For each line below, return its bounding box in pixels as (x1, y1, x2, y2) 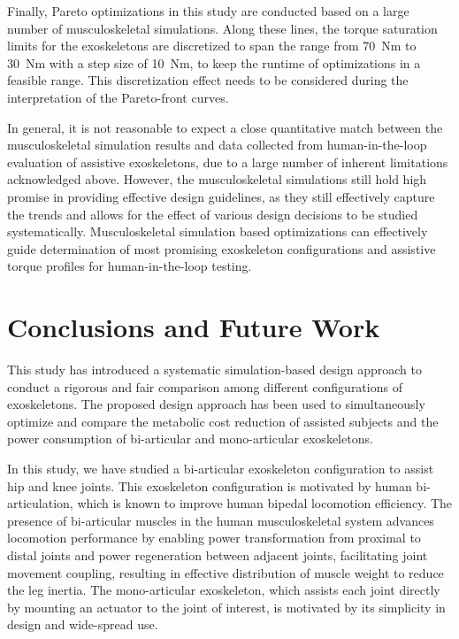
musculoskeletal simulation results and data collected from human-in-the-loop (7, 135, 427, 154)
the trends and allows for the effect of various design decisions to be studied (7, 204, 418, 223)
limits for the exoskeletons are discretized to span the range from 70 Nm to (7, 36, 417, 55)
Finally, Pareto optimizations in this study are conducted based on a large (7, 2, 409, 19)
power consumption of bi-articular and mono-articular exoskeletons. (7, 429, 373, 448)
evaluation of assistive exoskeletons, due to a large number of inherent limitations (7, 152, 448, 171)
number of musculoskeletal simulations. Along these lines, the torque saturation (7, 19, 438, 37)
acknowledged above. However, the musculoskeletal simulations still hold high (7, 170, 427, 189)
